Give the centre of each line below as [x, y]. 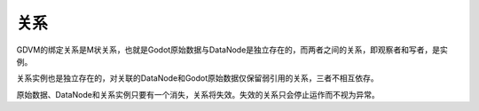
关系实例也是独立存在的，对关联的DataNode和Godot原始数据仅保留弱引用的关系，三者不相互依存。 [197, 78]
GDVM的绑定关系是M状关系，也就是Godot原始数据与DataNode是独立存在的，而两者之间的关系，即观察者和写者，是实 [232, 50]
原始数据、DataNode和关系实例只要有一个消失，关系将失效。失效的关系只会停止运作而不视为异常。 [198, 94]
